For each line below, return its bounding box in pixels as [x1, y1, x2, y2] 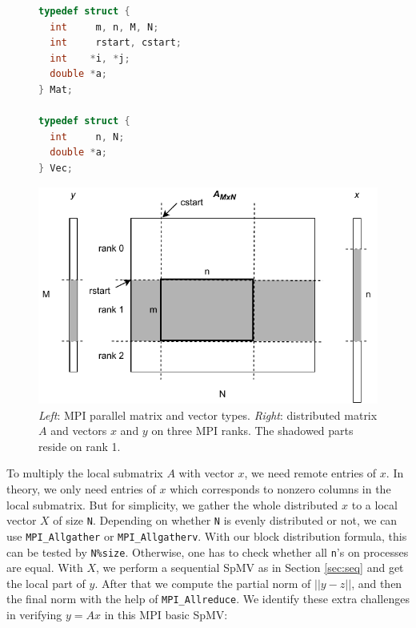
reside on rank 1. [38, 437, 121, 454]
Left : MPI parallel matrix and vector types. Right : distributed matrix [38, 406, 378, 423]
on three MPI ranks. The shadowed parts [151, 422, 354, 439]
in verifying [6, 606, 62, 623]
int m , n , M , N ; [50, 21, 159, 33]
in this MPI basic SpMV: [104, 606, 228, 623]
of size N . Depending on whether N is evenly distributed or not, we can [53, 512, 398, 529]
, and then [351, 574, 402, 591]
